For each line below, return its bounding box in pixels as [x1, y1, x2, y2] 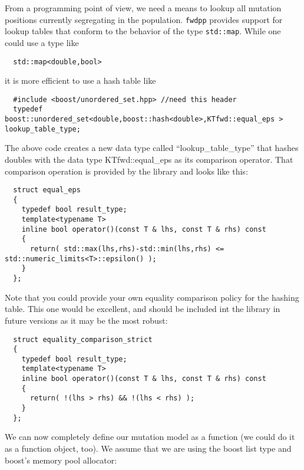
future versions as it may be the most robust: [5, 314, 168, 326]
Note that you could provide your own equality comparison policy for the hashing [5, 291, 299, 303]
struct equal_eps [13, 186, 81, 195]
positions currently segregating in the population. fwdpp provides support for [5, 13, 283, 25]
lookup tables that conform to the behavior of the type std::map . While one [5, 25, 281, 37]
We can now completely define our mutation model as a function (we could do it [5, 430, 295, 443]
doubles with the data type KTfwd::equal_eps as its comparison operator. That [5, 153, 293, 165]
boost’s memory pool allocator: [5, 453, 117, 466]
